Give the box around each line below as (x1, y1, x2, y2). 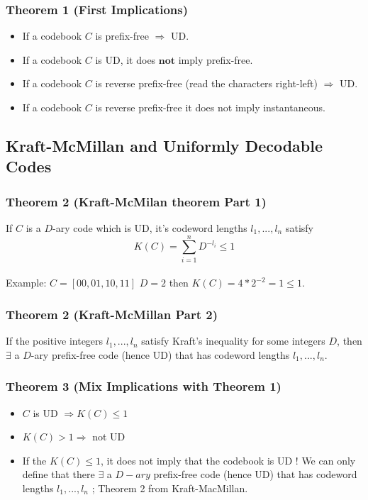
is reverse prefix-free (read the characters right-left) (95, 76, 318, 91)
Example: (6, 275, 47, 290)
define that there (22, 467, 95, 482)
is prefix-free (95, 28, 149, 43)
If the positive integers (6, 333, 104, 348)
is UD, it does (95, 52, 156, 67)
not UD (92, 429, 126, 444)
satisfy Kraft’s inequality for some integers (141, 333, 325, 348)
